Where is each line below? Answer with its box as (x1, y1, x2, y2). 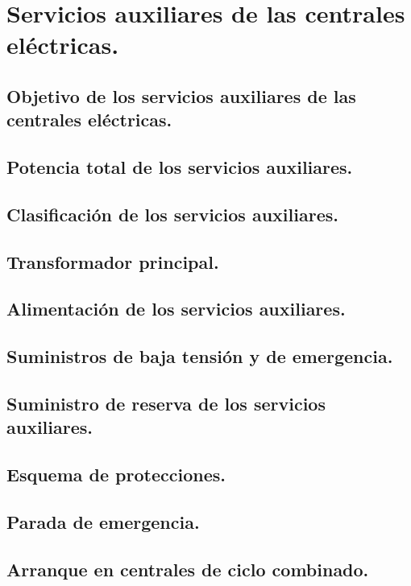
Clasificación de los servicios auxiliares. (6, 201, 338, 226)
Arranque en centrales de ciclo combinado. (6, 556, 369, 581)
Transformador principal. (6, 249, 219, 274)
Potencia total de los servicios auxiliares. (6, 155, 353, 180)
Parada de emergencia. (6, 509, 200, 534)
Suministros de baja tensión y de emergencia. (6, 344, 393, 369)
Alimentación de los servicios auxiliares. (6, 296, 346, 321)
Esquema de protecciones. (6, 462, 226, 487)
